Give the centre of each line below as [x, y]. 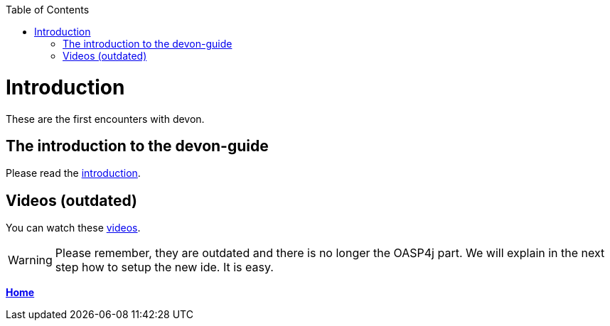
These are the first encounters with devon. [105, 119]
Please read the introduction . [73, 173]
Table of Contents [48, 10]
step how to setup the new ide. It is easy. [164, 267]
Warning [30, 260]
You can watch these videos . [73, 228]
